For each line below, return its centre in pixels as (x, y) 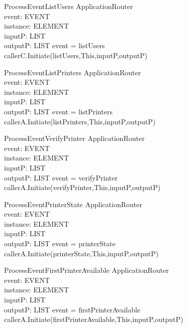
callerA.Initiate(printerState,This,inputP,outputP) (81, 253)
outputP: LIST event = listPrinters (58, 111)
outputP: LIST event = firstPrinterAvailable (72, 309)
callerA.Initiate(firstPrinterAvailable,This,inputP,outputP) (94, 319)
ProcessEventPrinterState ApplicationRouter (73, 204)
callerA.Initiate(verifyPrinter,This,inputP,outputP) (82, 187)
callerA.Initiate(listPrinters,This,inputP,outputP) (80, 121)
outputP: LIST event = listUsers (55, 45)
